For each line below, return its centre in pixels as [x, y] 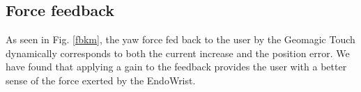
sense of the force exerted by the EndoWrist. [101, 80]
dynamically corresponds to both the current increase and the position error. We [178, 53]
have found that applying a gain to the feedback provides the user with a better [176, 67]
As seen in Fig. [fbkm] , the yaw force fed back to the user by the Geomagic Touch [180, 39]
